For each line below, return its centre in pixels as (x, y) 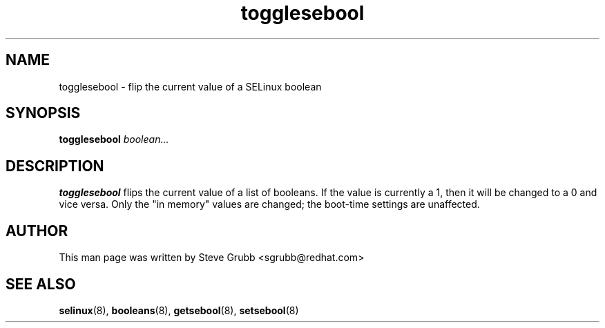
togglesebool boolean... (114, 139)
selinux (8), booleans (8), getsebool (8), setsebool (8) (179, 310)
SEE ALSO (41, 284)
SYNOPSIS (43, 113)
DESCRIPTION (55, 166)
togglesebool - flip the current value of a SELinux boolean (190, 86)
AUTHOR (37, 231)
